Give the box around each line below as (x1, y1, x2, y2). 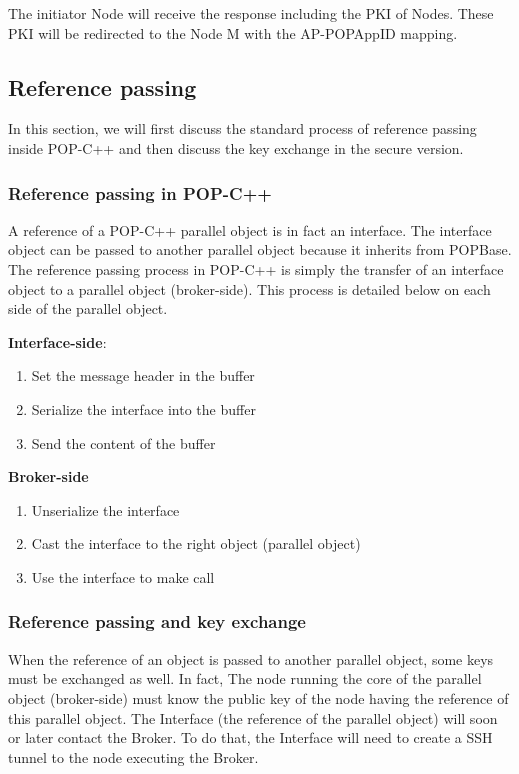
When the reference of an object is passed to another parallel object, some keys (8, 648, 494, 669)
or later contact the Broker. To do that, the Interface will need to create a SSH (8, 727, 493, 748)
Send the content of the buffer (31, 432, 216, 453)
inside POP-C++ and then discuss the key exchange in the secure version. (8, 137, 464, 158)
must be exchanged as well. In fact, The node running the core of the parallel (8, 668, 482, 689)
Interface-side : (8, 331, 107, 352)
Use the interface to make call (31, 566, 215, 587)
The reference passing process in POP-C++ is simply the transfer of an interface (8, 258, 504, 279)
